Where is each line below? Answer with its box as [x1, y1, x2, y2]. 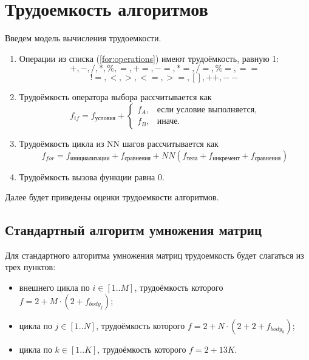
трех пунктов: [5, 260, 56, 273]
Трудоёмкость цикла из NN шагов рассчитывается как [19, 137, 219, 149]
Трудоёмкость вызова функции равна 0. [19, 170, 165, 183]
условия [95, 115, 115, 122]
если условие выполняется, [157, 105, 257, 114]
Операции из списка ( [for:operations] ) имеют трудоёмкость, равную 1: [19, 52, 279, 64]
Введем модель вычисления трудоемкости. [5, 32, 161, 44]
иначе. [157, 117, 180, 126]
